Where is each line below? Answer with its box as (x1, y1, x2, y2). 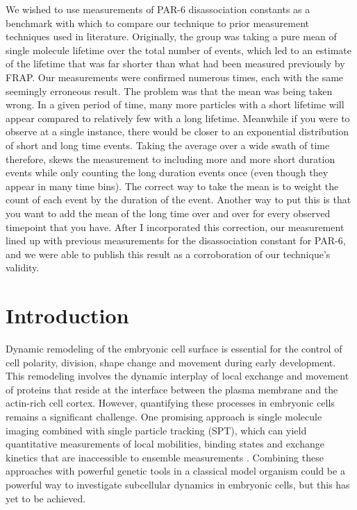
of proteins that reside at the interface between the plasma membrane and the (6, 382, 338, 396)
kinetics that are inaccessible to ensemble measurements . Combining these (6, 450, 324, 464)
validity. (6, 260, 40, 275)
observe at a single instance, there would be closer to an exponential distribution (6, 124, 349, 139)
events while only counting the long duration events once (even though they (6, 165, 329, 180)
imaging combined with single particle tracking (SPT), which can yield (6, 423, 307, 437)
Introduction (6, 301, 129, 330)
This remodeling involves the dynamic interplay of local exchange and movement (6, 368, 349, 383)
